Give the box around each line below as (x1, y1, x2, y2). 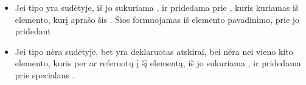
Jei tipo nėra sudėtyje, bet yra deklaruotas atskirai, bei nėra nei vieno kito (15, 45, 293, 57)
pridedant (15, 25, 51, 37)
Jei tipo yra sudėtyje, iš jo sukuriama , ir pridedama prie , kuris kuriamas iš (15, 1, 299, 13)
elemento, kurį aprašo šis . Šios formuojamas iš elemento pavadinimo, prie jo (15, 13, 300, 25)
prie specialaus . (15, 68, 75, 81)
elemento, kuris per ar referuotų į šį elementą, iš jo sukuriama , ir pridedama (15, 57, 301, 69)
